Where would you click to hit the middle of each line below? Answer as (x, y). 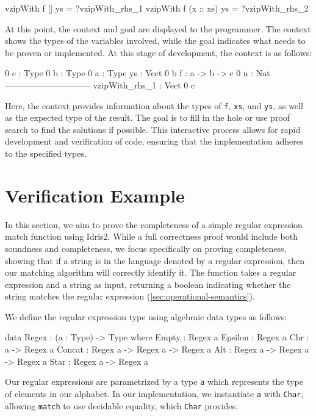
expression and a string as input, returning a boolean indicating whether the (148, 284)
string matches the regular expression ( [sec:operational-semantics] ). (130, 296)
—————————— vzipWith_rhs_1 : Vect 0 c (100, 84)
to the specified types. (46, 153)
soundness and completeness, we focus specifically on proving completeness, (146, 248)
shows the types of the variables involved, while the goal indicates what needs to (155, 41)
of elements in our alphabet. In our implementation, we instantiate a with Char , (154, 393)
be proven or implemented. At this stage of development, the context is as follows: (159, 52)
